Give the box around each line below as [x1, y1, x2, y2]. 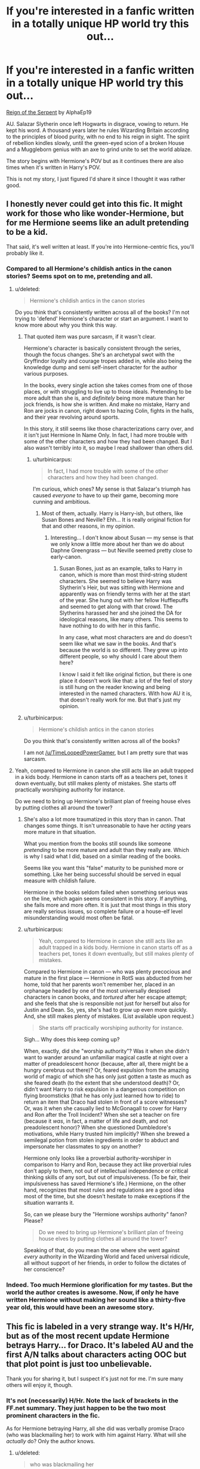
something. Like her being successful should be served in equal [23, 870, 181, 878]
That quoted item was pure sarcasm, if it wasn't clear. [23, 333, 156, 340]
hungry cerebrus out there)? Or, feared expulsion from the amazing [23, 1066, 189, 1074]
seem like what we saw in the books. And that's [59, 640, 177, 648]
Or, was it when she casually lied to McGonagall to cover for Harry [23, 1105, 187, 1112]
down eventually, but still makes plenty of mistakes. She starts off [14, 780, 177, 787]
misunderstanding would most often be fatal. [23, 914, 134, 921]
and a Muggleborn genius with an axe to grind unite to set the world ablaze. [6, 146, 192, 153]
